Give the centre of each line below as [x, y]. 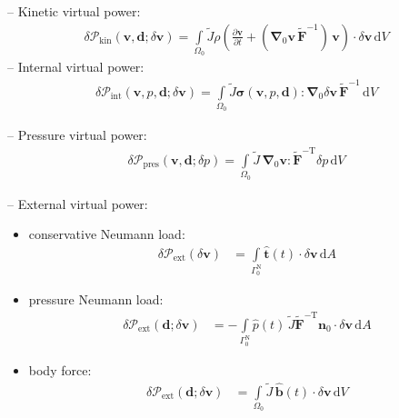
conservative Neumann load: [107, 234]
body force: [60, 369]
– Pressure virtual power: [77, 135]
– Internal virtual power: [76, 67]
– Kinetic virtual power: [74, 11]
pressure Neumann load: [96, 299]
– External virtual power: [78, 203]
